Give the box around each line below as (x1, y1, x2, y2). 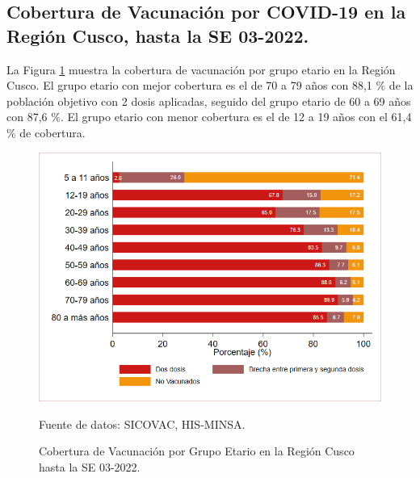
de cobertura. (19, 124, 86, 140)
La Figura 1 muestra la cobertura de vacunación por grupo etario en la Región (6, 61, 396, 78)
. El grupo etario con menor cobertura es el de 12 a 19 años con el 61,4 (60, 108, 412, 125)
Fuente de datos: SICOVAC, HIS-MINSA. (39, 415, 246, 432)
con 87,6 (6, 108, 48, 125)
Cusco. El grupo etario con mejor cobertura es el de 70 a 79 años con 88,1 (6, 77, 372, 94)
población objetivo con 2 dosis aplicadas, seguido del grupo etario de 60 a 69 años (6, 92, 411, 109)
